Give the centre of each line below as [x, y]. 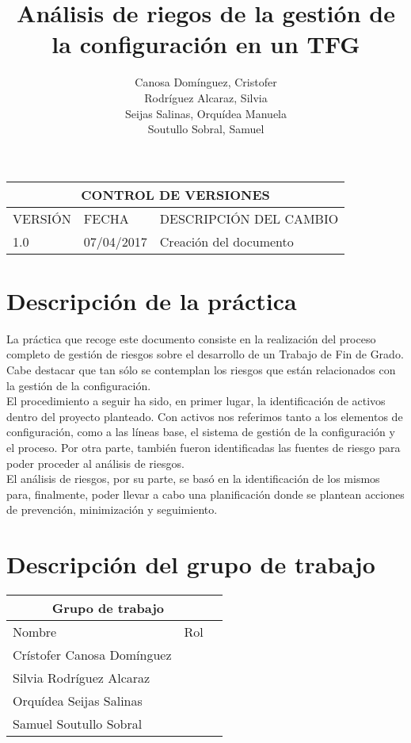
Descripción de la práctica [152, 300]
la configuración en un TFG [206, 44]
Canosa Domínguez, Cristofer [206, 82]
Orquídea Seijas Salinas [78, 701]
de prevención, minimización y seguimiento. [112, 509]
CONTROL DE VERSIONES [175, 194]
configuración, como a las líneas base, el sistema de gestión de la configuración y [201, 432]
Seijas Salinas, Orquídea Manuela [205, 113]
